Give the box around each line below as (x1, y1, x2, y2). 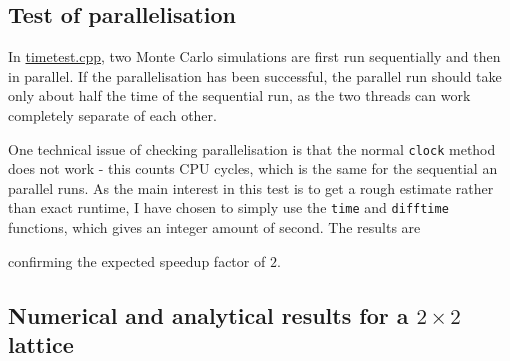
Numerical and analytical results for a (8, 299, 409, 330)
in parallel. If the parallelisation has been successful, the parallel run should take (8, 65, 502, 86)
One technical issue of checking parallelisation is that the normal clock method (8, 138, 496, 159)
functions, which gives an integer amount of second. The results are (8, 217, 421, 238)
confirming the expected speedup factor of (8, 250, 266, 271)
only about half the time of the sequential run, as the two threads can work (8, 85, 471, 106)
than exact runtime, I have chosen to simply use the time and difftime (8, 197, 449, 218)
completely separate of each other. (8, 104, 217, 125)
